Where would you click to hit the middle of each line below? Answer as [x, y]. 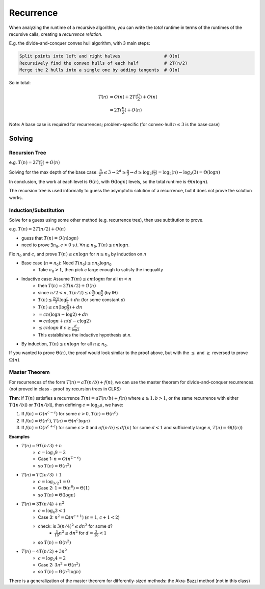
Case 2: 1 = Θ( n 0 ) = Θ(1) [64, 488]
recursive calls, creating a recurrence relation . [56, 34]
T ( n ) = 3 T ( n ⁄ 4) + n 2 [43, 504]
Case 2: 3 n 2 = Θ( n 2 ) [59, 564]
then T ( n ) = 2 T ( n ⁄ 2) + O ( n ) [67, 286]
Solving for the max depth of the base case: [53, 172]
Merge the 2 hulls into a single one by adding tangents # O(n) [100, 70]
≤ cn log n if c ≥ [55, 327]
